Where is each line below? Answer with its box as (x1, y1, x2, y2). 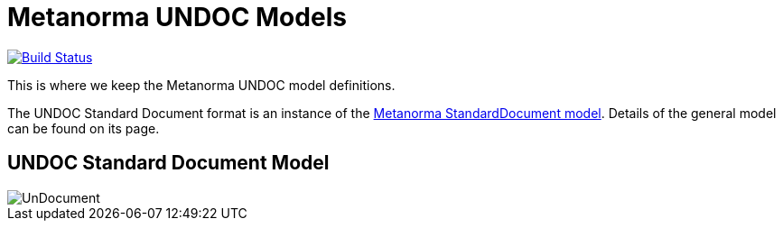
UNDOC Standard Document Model (7, 151, 330, 175)
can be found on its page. (7, 120, 160, 136)
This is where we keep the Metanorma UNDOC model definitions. (7, 77, 396, 93)
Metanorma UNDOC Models (7, 2, 347, 32)
